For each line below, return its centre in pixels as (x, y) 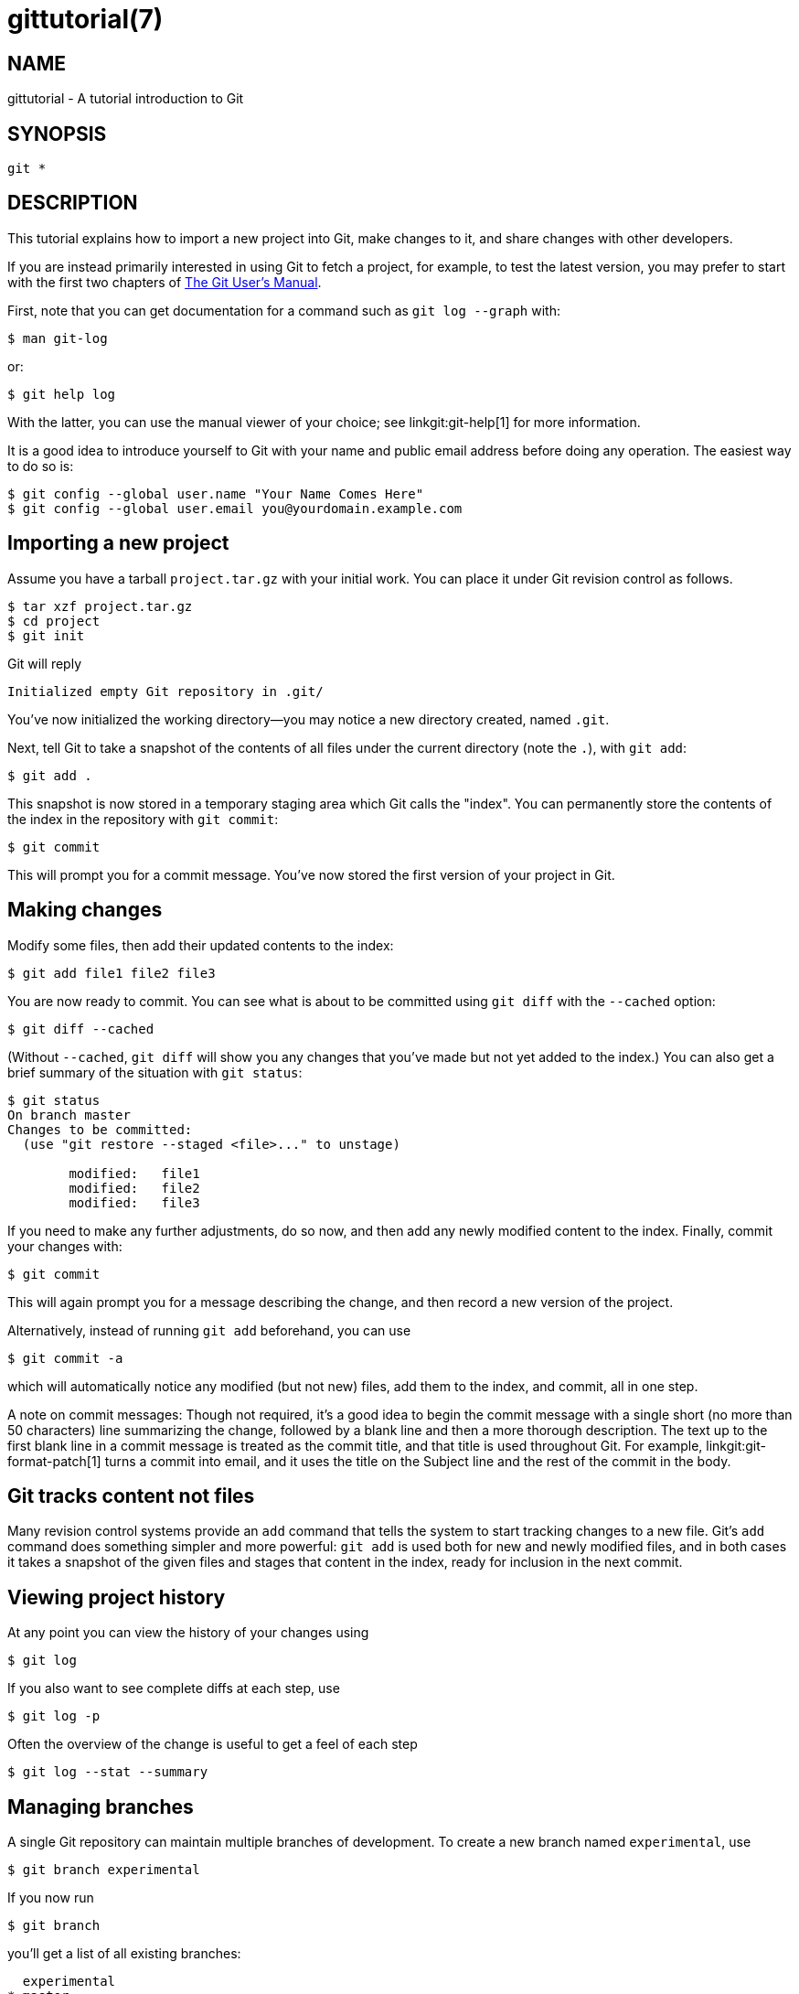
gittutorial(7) (85, 19)
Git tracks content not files (131, 1495)
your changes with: (65, 1246)
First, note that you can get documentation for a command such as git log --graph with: (284, 310)
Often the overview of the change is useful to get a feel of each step (213, 1744)
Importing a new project (118, 543)
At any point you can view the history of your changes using (188, 1633)
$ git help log (62, 394)
